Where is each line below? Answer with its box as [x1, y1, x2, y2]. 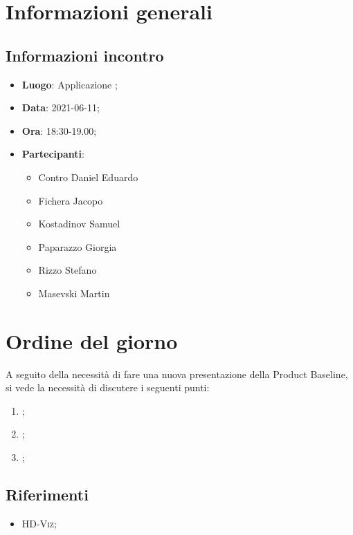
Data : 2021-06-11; [21, 100, 100, 115]
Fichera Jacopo [38, 193, 103, 207]
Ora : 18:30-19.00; [21, 123, 97, 138]
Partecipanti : [21, 147, 84, 161]
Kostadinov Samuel [38, 216, 120, 231]
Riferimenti [6, 484, 89, 505]
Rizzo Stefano [38, 263, 97, 277]
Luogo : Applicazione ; [21, 77, 118, 91]
